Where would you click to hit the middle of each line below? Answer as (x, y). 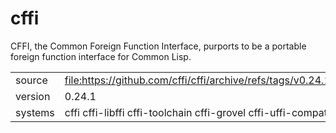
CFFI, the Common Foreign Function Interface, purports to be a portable (158, 46)
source (31, 80)
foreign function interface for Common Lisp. (101, 56)
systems (35, 112)
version (33, 96)
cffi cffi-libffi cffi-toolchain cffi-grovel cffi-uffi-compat (196, 112)
